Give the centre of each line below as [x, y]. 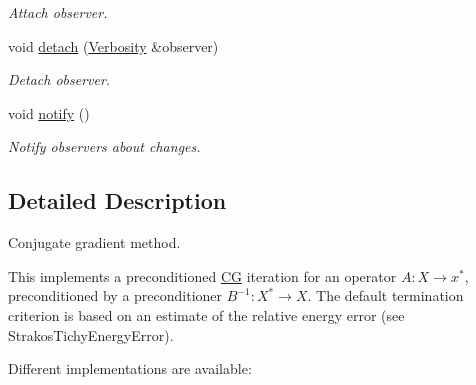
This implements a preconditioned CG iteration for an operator [202, 275]
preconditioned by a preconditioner [115, 295]
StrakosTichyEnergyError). [91, 334]
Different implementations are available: [130, 368]
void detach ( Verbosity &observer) [113, 45]
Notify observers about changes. [104, 146]
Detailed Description [117, 200]
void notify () [49, 112]
